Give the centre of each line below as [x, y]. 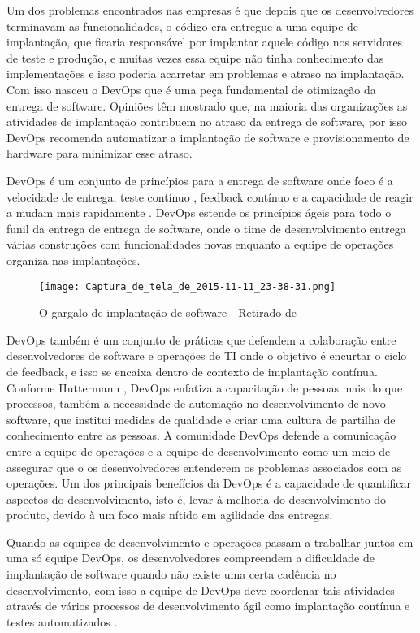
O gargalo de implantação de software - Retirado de [168, 312]
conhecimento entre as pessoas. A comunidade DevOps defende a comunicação [201, 435]
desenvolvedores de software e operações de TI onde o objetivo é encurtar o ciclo [207, 356]
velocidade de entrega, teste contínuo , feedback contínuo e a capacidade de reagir [210, 196]
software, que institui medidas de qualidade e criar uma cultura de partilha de [201, 419]
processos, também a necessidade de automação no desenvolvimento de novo [196, 403]
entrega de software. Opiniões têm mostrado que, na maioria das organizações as [207, 105]
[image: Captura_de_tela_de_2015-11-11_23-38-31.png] [188, 286]
